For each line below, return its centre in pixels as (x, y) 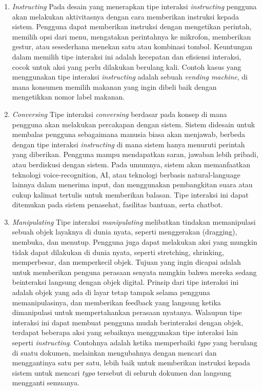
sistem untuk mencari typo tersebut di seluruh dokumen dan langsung (122, 372)
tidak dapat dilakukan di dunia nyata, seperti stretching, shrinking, (118, 252)
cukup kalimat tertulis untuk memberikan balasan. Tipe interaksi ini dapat (130, 194)
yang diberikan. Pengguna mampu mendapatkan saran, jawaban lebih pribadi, (135, 154)
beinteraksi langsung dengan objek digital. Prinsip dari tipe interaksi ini (125, 282)
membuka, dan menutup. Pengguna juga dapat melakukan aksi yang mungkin (135, 242)
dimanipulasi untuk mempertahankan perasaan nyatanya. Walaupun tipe (127, 312)
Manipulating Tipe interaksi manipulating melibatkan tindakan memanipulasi (134, 221)
